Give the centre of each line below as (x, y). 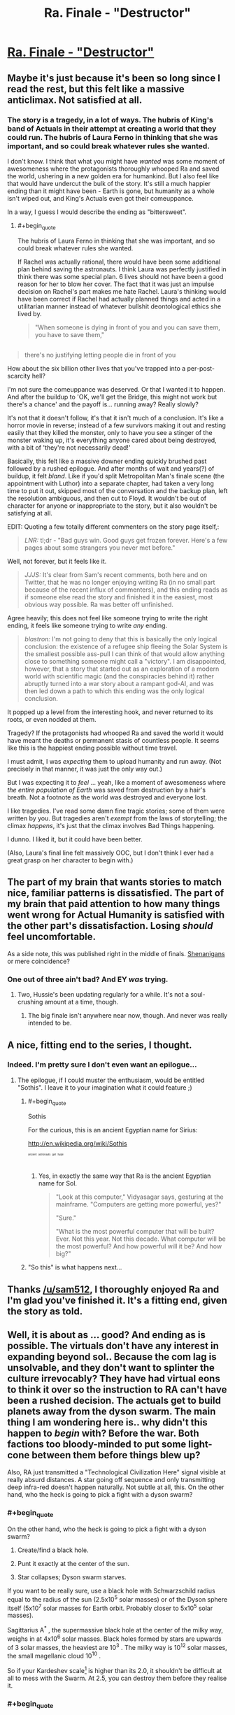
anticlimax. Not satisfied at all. (75, 100)
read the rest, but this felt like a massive (96, 89)
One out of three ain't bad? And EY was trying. (88, 979)
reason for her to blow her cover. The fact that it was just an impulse (116, 284)
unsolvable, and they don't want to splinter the (111, 1368)
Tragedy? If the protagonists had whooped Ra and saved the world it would (115, 733)
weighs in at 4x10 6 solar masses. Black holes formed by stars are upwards (114, 1638)
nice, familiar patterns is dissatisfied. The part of (116, 893)
